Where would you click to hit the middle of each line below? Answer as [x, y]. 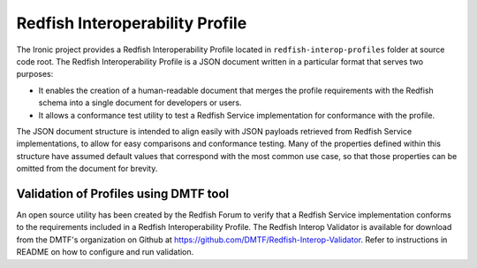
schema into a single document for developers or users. [140, 103]
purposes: [35, 74]
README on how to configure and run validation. [105, 252]
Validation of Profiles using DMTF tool [123, 193]
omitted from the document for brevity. [87, 169]
